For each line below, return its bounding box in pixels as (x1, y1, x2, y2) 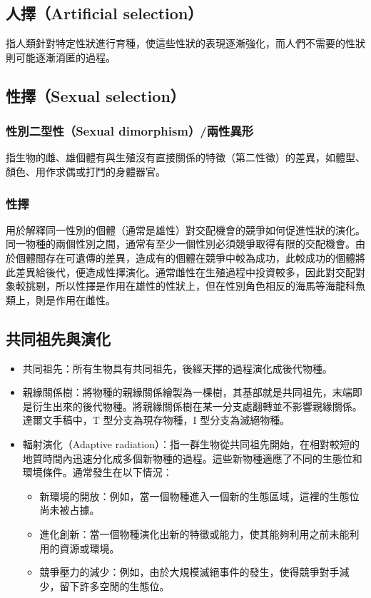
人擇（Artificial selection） (6, 2, 203, 24)
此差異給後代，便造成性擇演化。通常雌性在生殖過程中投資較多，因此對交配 (6, 264, 355, 279)
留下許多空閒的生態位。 (59, 578, 170, 593)
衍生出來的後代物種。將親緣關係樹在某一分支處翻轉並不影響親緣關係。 (32, 398, 362, 413)
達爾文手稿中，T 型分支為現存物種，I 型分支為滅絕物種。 (22, 412, 290, 427)
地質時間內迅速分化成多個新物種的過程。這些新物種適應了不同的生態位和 (22, 450, 362, 465)
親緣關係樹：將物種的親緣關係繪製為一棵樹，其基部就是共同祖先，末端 (22, 385, 352, 400)
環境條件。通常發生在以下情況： (22, 465, 173, 480)
